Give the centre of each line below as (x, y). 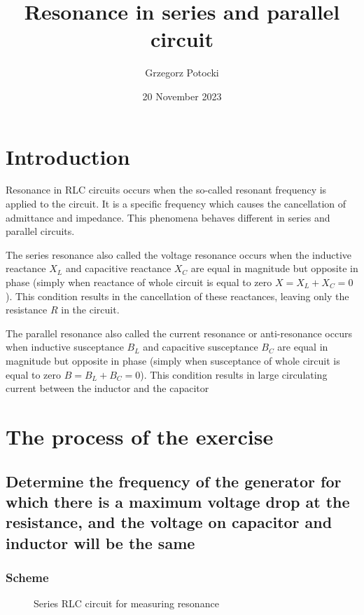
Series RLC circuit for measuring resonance (126, 603)
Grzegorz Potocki (182, 73)
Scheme (27, 577)
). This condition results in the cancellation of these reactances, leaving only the (177, 296)
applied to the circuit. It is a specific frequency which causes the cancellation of (176, 204)
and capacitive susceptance (201, 347)
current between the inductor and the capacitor (107, 388)
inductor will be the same (100, 542)
